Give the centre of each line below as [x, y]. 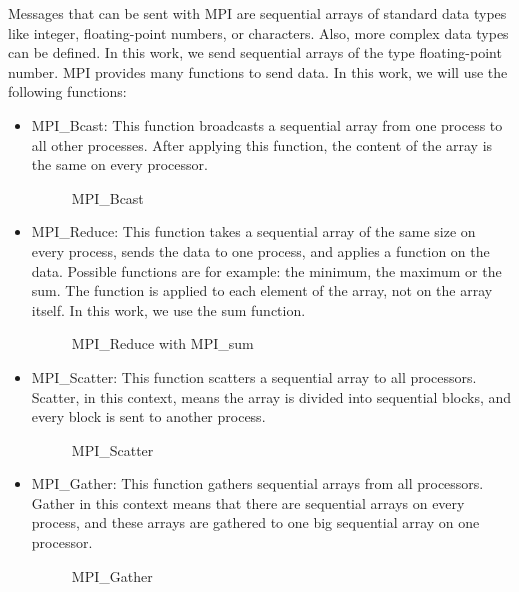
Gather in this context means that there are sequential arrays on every [248, 502]
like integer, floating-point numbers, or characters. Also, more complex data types [258, 32]
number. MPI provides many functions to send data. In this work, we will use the [258, 71]
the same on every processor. [119, 164]
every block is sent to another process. [148, 416]
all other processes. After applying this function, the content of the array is [262, 144]
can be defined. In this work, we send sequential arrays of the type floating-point [255, 52]
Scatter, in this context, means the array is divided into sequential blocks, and [271, 396]
